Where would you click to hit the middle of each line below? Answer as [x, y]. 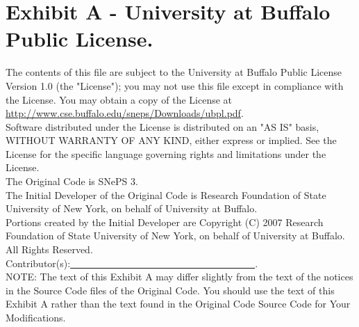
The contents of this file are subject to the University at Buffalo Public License [174, 72]
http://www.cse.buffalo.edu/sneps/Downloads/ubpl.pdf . [125, 113]
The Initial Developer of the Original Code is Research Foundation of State [166, 194]
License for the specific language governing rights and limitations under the [166, 153]
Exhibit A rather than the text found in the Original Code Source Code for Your [178, 304]
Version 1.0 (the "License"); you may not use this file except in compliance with [175, 85]
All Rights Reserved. [49, 249]
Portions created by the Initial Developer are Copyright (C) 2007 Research [165, 222]
